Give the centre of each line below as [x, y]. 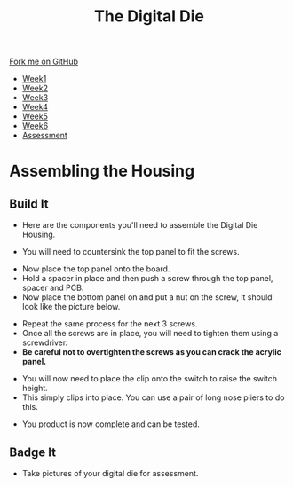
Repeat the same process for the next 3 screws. [110, 324]
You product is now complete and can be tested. [111, 424]
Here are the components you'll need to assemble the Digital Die [140, 225]
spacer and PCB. [53, 288]
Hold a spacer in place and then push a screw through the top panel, [147, 279]
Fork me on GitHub [44, 62]
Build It [29, 204]
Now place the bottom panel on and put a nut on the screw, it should [147, 297]
